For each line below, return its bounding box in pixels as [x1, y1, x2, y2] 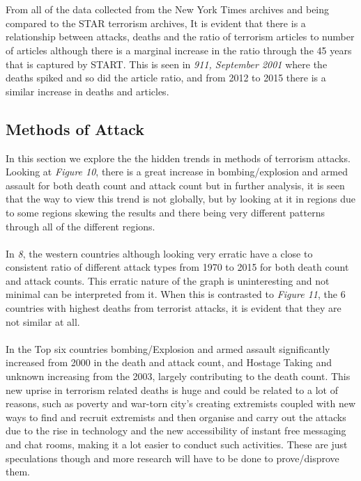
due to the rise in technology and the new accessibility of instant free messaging [6, 423, 346, 438]
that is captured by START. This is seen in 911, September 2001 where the [6, 56, 328, 71]
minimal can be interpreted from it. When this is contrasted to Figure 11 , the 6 [6, 287, 346, 301]
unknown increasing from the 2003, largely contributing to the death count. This [6, 369, 351, 384]
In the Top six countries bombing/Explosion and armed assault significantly [6, 341, 330, 356]
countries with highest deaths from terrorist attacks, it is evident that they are [6, 301, 341, 315]
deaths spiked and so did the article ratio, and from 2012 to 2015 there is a [6, 70, 326, 85]
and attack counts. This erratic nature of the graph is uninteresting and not [6, 273, 330, 287]
